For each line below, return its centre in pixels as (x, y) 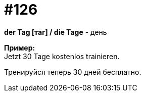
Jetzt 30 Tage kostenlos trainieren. (62, 56)
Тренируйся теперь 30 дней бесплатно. (73, 72)
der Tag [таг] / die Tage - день (56, 32)
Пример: (20, 47)
